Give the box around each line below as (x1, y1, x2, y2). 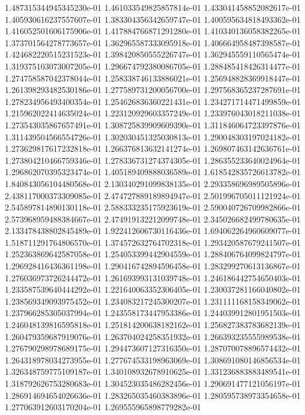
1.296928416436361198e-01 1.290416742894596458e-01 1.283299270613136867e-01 (5, 260, 301, 272)
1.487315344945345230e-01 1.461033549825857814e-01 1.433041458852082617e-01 (5, 1, 301, 13)
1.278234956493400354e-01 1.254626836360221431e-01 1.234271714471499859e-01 (5, 95, 301, 107)
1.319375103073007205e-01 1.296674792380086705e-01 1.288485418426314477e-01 (5, 59, 301, 72)
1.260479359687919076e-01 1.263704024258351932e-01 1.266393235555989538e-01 (5, 330, 301, 342)
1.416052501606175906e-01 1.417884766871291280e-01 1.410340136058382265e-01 (5, 25, 301, 37)
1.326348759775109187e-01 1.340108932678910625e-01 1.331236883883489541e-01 (5, 365, 301, 378)
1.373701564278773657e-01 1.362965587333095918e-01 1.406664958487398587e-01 (5, 36, 301, 49)
